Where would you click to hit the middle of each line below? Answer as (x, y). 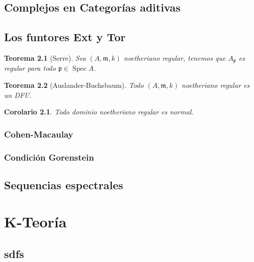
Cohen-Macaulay (39, 134)
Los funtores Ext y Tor (65, 37)
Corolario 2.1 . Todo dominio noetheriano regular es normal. (99, 112)
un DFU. (18, 95)
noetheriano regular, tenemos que (175, 57)
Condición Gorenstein (49, 157)
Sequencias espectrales (64, 184)
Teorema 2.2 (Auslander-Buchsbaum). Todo (74, 85)
